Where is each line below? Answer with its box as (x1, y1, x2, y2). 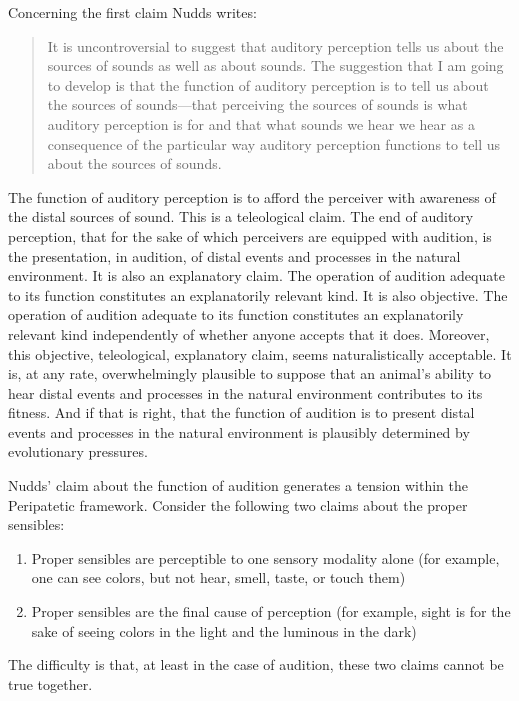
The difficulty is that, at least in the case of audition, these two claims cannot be (8, 654, 504, 675)
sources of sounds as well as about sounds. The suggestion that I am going (47, 55, 504, 76)
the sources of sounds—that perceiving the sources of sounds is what (47, 94, 468, 115)
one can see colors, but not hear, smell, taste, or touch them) (31, 567, 406, 588)
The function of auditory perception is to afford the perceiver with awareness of (8, 186, 496, 207)
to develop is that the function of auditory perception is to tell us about (47, 74, 489, 95)
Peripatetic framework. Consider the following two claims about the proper (8, 494, 468, 515)
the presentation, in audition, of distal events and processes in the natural (8, 245, 461, 266)
